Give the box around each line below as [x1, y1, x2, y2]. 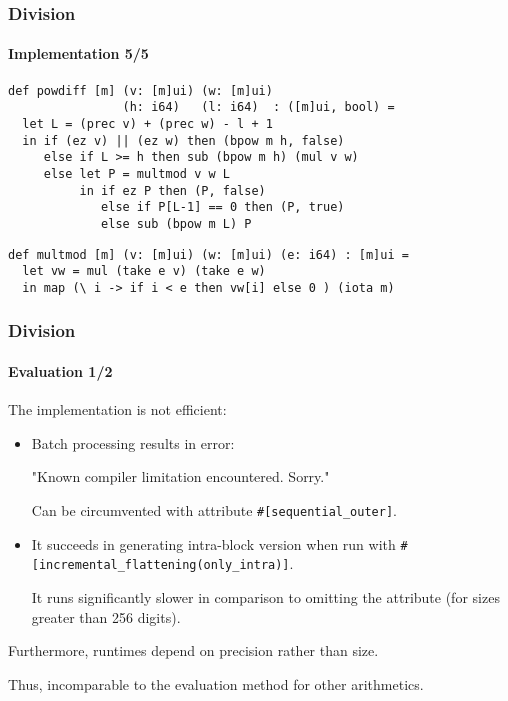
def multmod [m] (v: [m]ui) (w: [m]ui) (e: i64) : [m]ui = [8, 247, 409, 262]
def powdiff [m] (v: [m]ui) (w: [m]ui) [8, 83, 273, 98]
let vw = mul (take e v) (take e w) [22, 264, 266, 279]
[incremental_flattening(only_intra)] [31, 558, 290, 573]
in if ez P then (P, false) [79, 183, 266, 198]
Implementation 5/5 [8, 43, 149, 64]
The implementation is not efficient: [8, 399, 227, 420]
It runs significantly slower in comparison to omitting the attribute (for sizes [31, 586, 500, 607]
